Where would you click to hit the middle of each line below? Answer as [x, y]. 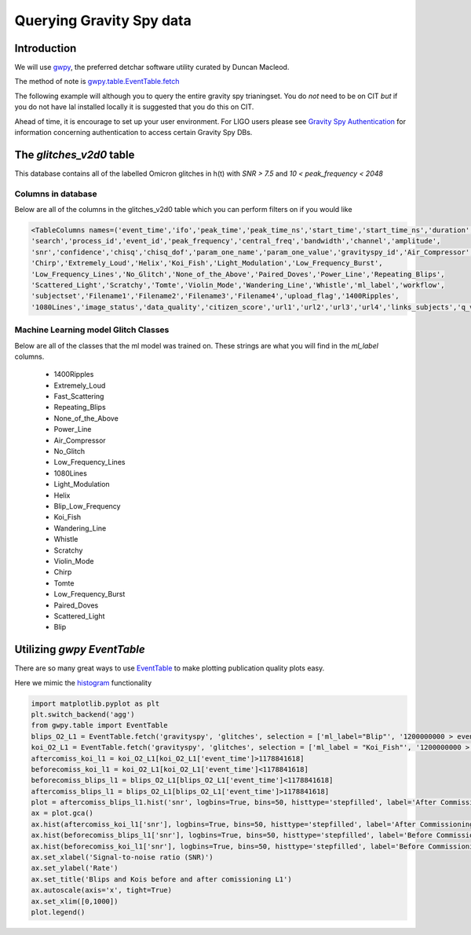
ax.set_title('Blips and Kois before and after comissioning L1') [161, 879]
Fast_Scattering [79, 396]
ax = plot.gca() [62, 813]
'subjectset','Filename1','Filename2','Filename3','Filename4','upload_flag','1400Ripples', [215, 296]
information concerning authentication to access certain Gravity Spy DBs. [133, 133]
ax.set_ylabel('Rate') [75, 868]
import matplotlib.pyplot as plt [95, 703]
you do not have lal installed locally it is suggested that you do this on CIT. [134, 107]
